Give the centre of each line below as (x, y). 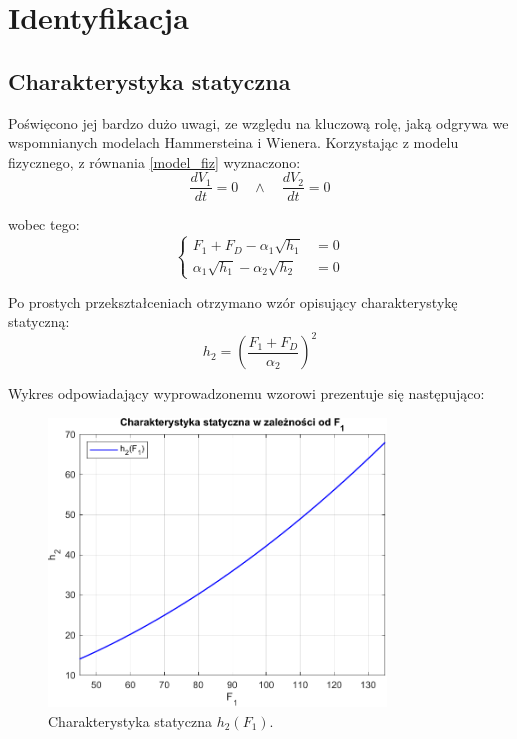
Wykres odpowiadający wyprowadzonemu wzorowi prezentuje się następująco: (246, 393)
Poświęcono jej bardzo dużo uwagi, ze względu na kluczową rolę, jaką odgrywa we (258, 122)
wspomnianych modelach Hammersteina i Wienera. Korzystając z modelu (233, 142)
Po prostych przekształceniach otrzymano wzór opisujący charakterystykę (233, 301)
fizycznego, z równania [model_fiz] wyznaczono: (154, 161)
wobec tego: (44, 224)
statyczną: (39, 321)
